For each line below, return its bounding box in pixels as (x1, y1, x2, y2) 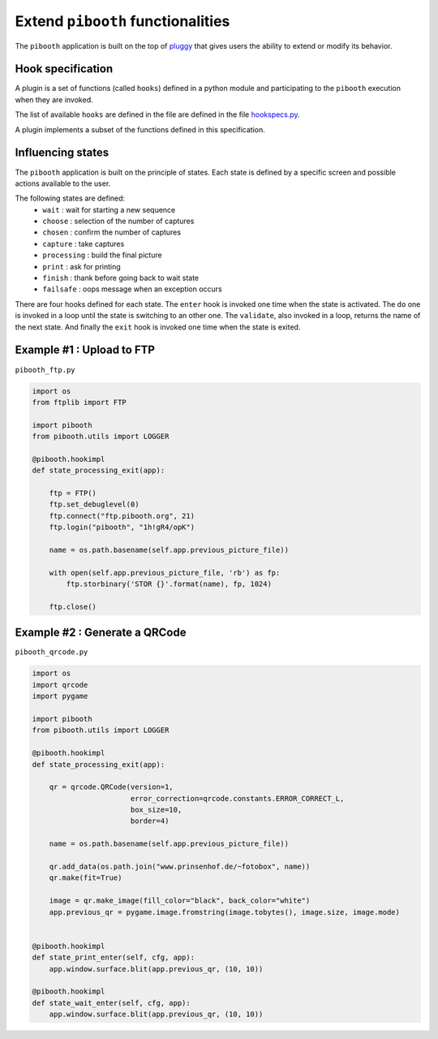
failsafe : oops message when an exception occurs (42, 284, 222, 294)
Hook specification (15, 62, 114, 76)
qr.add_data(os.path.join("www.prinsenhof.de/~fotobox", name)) (49, 862, 311, 872)
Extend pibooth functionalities (15, 12, 230, 30)
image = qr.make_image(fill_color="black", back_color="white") (49, 896, 311, 905)
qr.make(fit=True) (49, 873, 122, 882)
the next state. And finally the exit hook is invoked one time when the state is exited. (15, 321, 301, 332)
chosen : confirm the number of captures (42, 227, 182, 237)
